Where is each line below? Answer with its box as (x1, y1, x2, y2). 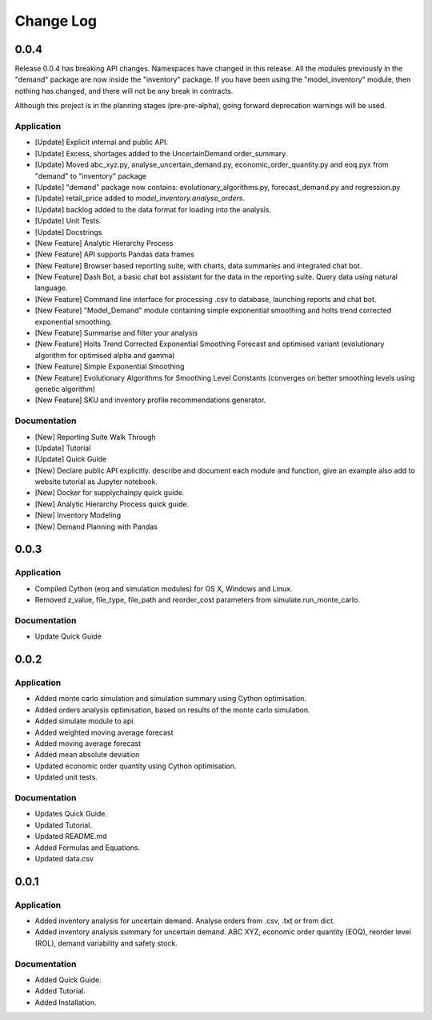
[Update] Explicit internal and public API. (34, 137, 168, 147)
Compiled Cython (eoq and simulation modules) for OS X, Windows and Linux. (34, 583, 293, 593)
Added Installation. (34, 998, 97, 1007)
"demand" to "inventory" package (34, 171, 147, 180)
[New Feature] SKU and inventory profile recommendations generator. (34, 395, 266, 405)
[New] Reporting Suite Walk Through (34, 432, 156, 441)
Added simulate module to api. (34, 716, 136, 726)
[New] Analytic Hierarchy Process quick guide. (34, 499, 190, 509)
